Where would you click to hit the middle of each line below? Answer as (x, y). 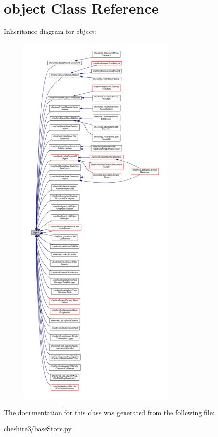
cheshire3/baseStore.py (38, 429)
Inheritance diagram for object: (50, 31)
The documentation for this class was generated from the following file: (109, 412)
